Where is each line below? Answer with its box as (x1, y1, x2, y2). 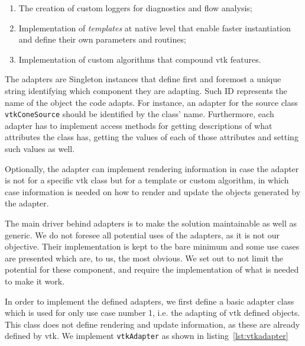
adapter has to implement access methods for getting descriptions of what (5, 119, 272, 131)
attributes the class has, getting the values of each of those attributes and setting (5, 131, 298, 143)
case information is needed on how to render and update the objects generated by (5, 185, 301, 198)
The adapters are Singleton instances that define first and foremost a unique (5, 73, 281, 85)
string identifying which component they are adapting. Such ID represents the (5, 84, 287, 96)
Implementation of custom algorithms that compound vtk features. (18, 53, 261, 65)
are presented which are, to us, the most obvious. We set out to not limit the (5, 251, 284, 264)
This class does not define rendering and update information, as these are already (5, 318, 300, 330)
